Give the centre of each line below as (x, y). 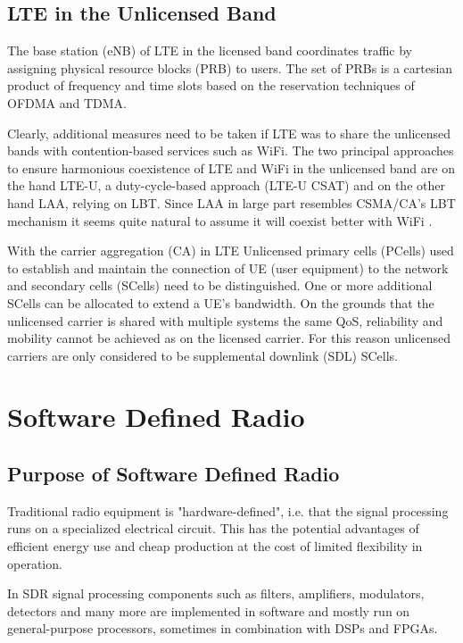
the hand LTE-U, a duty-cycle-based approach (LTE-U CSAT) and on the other (226, 185)
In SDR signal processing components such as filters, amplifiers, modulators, (216, 593)
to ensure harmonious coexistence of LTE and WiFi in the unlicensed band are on (231, 167)
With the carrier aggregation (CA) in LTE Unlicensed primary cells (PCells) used (231, 251)
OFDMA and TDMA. (67, 102)
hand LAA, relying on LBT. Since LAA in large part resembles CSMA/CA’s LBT (231, 202)
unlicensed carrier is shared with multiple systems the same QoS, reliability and (225, 320)
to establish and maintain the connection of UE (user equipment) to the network (228, 267)
